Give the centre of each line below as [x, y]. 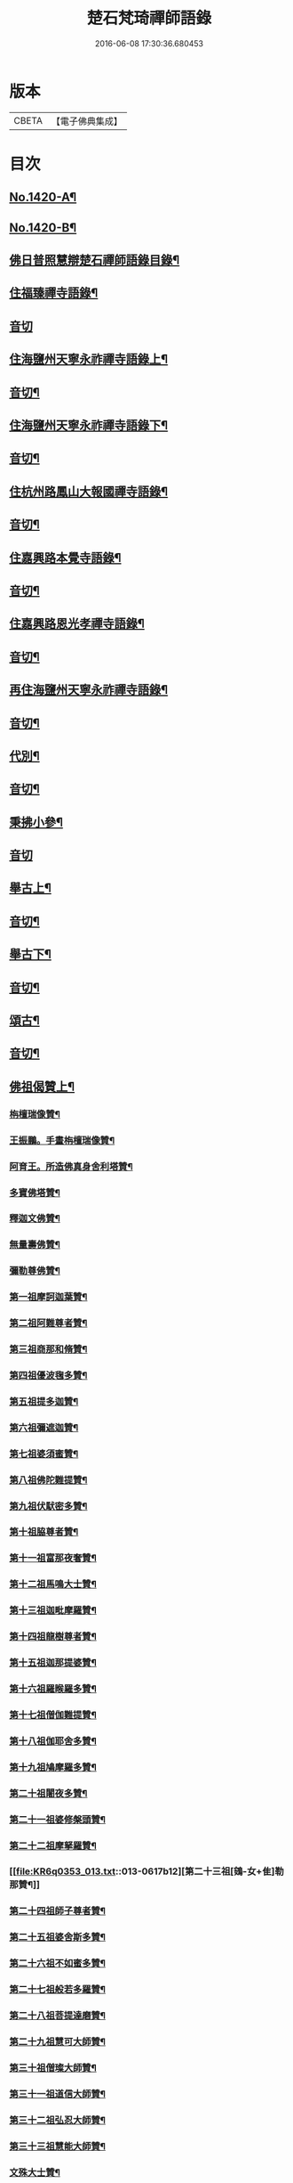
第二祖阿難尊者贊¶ [48, 1324]
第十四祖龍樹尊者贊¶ [53, 1637]
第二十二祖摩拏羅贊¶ [53, 1845]
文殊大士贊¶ [35, 2172]
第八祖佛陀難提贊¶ [48, 1479]
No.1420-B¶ [43, 228]
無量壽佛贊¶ [35, 1245]
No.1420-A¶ [43, 197]
